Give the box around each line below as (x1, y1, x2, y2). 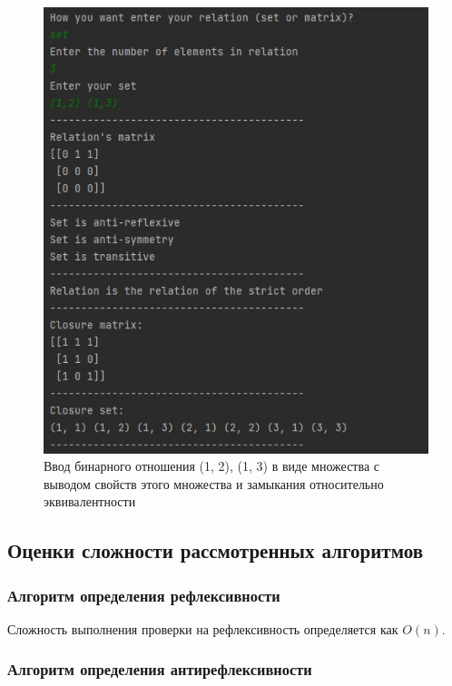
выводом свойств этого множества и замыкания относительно (44, 474, 384, 493)
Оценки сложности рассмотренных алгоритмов (7, 536, 423, 564)
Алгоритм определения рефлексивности (7, 583, 280, 606)
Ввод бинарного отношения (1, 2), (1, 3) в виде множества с (44, 456, 379, 475)
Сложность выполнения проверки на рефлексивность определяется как (7, 619, 398, 638)
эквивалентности (44, 492, 136, 511)
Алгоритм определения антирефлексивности (7, 658, 312, 681)
